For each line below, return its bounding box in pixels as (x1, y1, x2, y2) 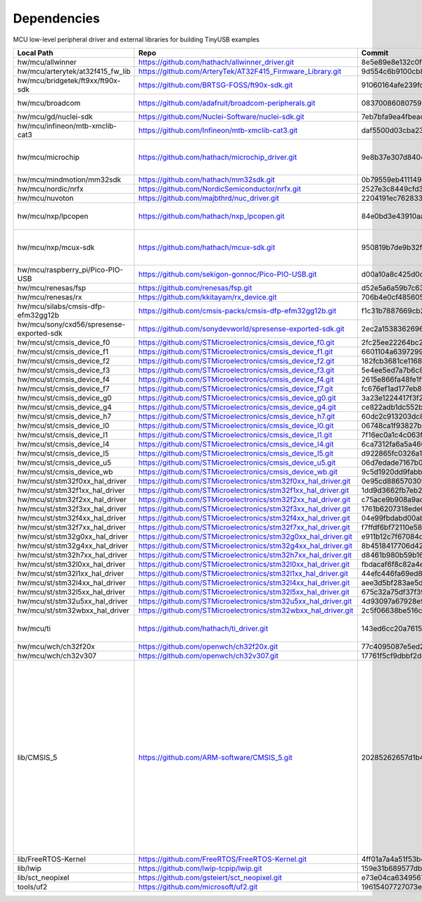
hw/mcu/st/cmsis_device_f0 (17, 337, 110, 347)
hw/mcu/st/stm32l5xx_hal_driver (17, 587, 126, 596)
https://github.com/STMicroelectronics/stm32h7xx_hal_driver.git (138, 550, 352, 560)
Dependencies (13, 11, 100, 26)
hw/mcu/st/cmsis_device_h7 (17, 411, 112, 421)
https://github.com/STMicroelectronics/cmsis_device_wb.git (138, 467, 338, 477)
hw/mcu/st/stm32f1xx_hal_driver (17, 485, 125, 495)
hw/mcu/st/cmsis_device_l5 (17, 448, 109, 458)
